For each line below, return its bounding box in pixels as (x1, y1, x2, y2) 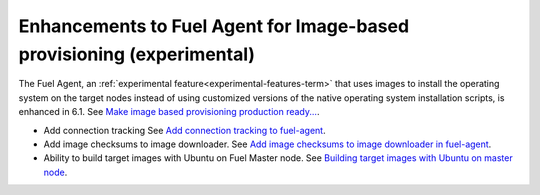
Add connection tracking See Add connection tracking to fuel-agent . (43, 124, 326, 136)
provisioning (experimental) (18, 43, 255, 65)
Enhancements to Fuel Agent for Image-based (18, 15, 410, 37)
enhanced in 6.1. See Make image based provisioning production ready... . (18, 106, 320, 118)
